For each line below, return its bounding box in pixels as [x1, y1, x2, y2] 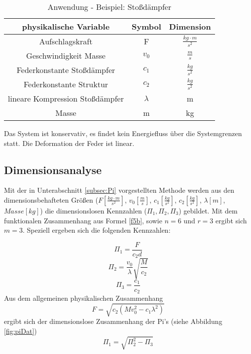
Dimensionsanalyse [4, 162, 102, 177]
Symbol [132, 21, 161, 32]
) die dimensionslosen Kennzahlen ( [40, 205, 147, 215]
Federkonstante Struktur [23, 78, 108, 90]
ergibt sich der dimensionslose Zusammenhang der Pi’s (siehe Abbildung [4, 316, 222, 326]
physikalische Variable [22, 21, 110, 32]
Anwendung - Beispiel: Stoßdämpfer [47, 1, 172, 12]
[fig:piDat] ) [4, 326, 37, 336]
